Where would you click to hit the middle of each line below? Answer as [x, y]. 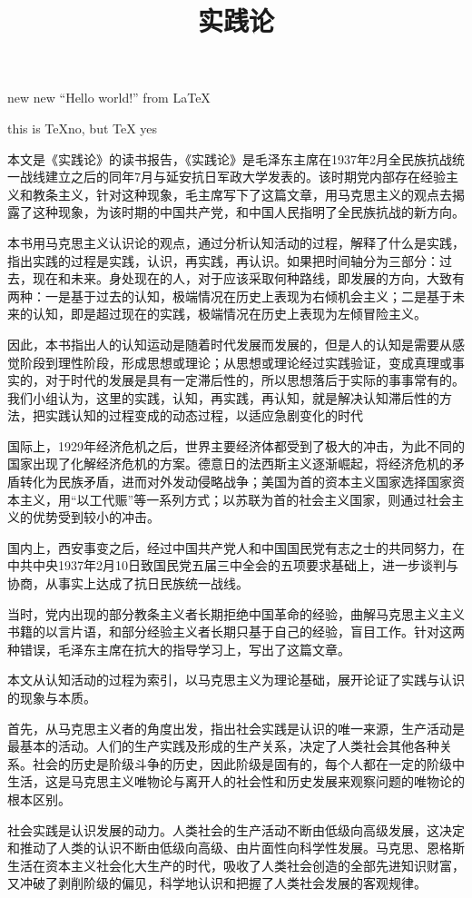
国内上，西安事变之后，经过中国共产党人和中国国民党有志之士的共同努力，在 [236, 547]
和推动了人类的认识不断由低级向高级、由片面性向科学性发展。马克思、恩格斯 [236, 848]
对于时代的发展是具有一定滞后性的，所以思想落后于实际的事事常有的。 [255, 380]
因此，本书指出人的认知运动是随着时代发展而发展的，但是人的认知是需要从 [230, 344]
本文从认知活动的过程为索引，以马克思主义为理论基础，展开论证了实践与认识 [236, 680]
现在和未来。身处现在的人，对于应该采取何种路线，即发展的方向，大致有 [248, 278]
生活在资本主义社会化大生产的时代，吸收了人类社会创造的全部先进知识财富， [236, 865]
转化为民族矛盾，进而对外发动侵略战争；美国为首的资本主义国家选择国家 [236, 482]
